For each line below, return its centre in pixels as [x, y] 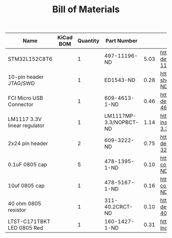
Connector [21, 104]
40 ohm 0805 [25, 204]
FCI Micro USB [26, 98]
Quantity [89, 41]
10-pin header [26, 77]
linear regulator [26, 125]
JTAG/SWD [21, 83]
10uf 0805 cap [26, 186]
